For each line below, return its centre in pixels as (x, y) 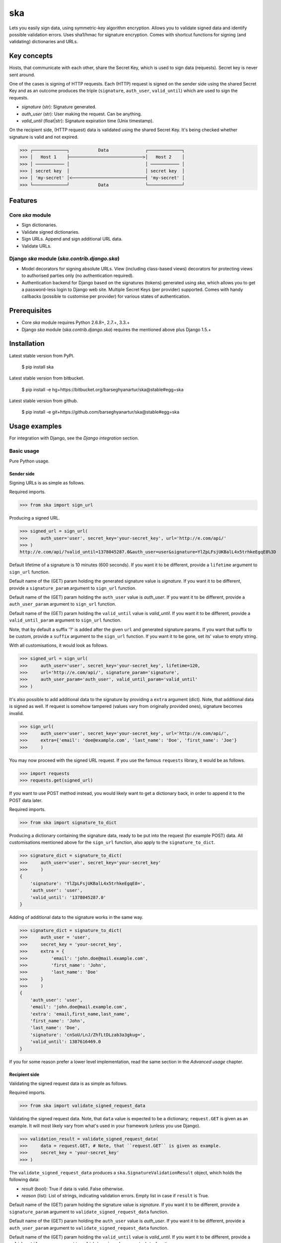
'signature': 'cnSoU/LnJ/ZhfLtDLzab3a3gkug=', (88, 1035)
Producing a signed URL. (35, 518)
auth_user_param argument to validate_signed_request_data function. (89, 1228)
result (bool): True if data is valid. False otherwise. (73, 1189)
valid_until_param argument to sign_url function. (65, 620)
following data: (24, 1180)
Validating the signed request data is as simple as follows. (68, 1083)
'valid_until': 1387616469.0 (66, 1042)
